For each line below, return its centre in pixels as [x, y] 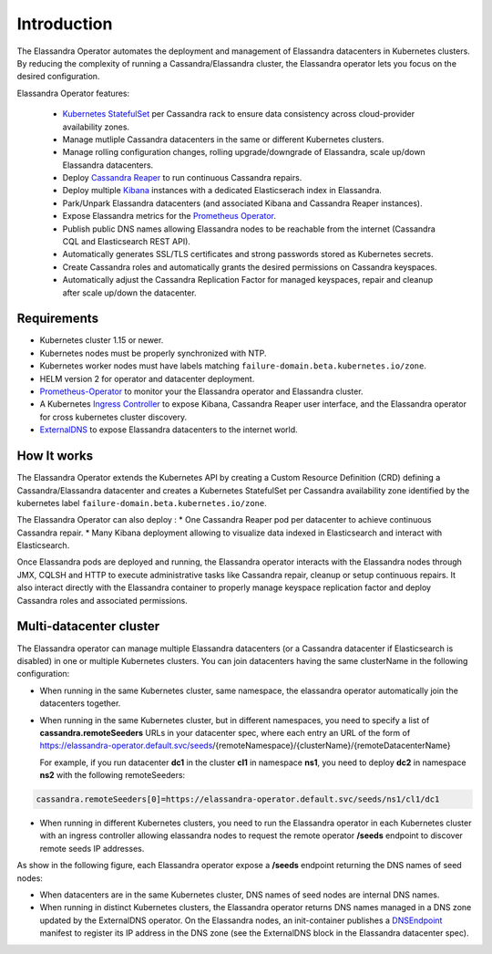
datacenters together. [80, 703]
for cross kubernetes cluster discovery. [113, 417]
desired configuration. [58, 77]
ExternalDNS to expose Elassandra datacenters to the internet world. [169, 430]
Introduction [65, 24]
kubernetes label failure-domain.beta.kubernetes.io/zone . [142, 503]
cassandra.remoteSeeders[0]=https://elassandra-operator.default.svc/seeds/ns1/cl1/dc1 [238, 799]
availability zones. [96, 127]
